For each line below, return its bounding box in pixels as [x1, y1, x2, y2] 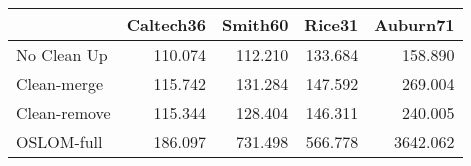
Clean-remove [16, 101, 111, 124]
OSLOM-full [16, 130, 103, 153]
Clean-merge [16, 72, 104, 95]
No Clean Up [16, 43, 108, 66]
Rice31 [304, 13, 359, 36]
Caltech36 [126, 13, 206, 36]
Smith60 [221, 13, 289, 36]
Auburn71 [374, 13, 455, 36]
